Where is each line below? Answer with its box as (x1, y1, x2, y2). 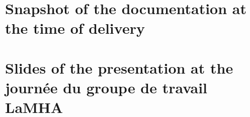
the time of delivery (5, 18, 145, 38)
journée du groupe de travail (5, 77, 207, 97)
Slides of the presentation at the (5, 57, 233, 78)
